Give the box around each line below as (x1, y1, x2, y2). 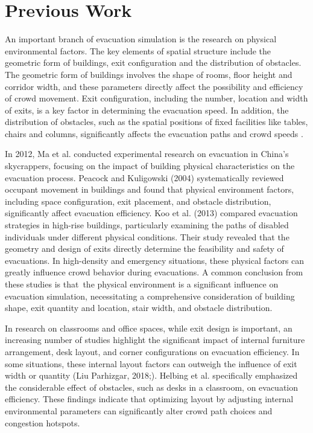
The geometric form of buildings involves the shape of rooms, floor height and (5, 68, 292, 80)
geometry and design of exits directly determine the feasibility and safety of (5, 242, 284, 255)
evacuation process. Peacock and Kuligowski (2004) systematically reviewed (5, 171, 284, 184)
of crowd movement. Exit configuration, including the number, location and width (5, 92, 308, 104)
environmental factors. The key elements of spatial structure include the (5, 44, 271, 57)
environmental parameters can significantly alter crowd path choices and (5, 404, 273, 417)
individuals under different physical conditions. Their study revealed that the (5, 230, 289, 243)
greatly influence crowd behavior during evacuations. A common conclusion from (5, 266, 303, 278)
